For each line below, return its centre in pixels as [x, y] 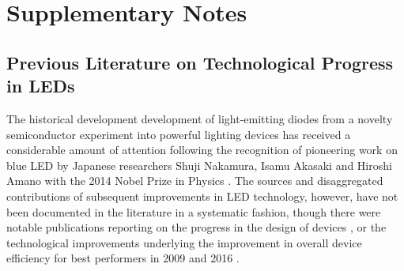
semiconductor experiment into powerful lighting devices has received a [179, 134]
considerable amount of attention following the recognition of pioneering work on [202, 150]
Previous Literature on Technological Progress [200, 62]
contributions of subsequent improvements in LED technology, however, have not [202, 196]
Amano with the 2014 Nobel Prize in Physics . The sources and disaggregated [195, 181]
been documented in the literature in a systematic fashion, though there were [194, 211]
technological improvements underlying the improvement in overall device [184, 242]
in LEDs [41, 86]
